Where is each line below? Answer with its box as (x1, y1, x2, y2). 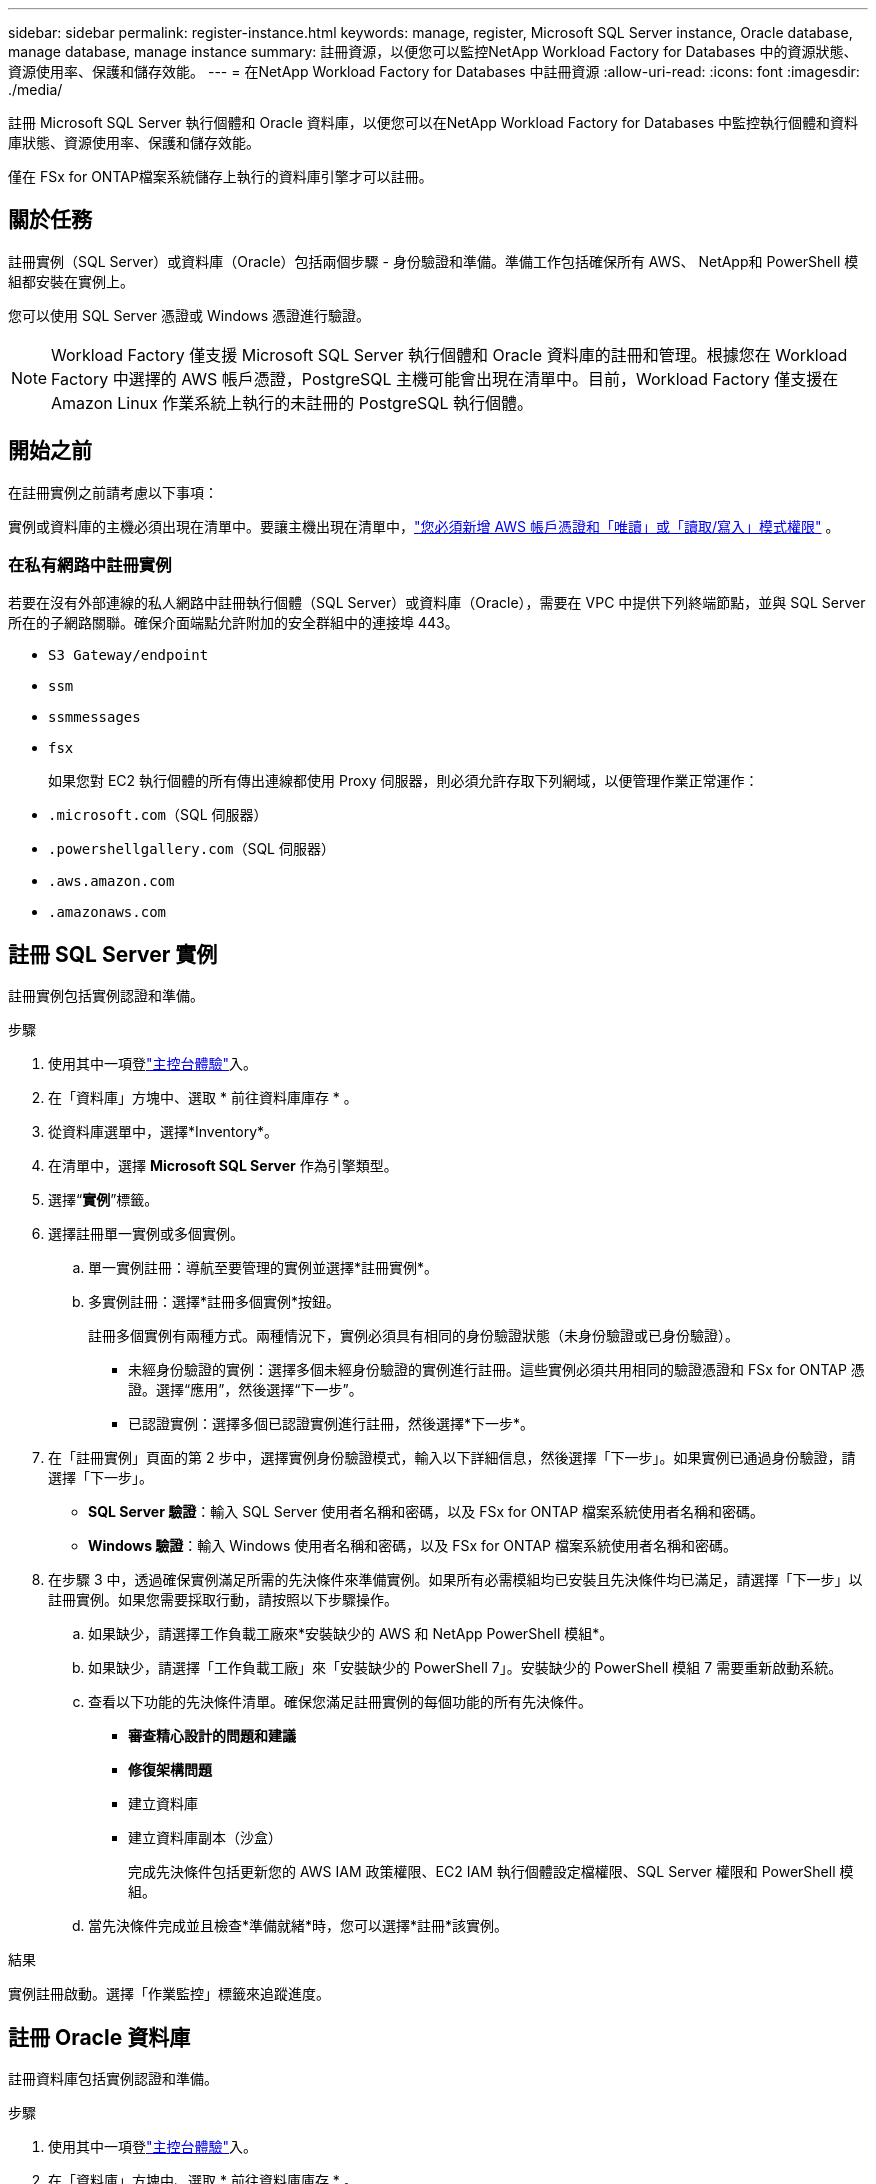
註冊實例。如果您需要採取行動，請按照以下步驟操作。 (48, 1591, 398, 1609)
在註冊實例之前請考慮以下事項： (8, 483, 218, 501)
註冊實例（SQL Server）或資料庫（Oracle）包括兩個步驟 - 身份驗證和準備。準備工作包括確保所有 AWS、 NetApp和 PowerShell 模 (8, 252, 859, 270)
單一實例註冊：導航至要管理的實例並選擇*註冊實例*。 (88, 1259, 439, 1277)
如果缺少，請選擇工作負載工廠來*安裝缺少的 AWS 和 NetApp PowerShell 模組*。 (88, 1625, 614, 1643)
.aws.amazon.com (48, 873, 175, 890)
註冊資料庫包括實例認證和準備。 (8, 2070, 218, 2088)
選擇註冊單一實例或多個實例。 (48, 1225, 244, 1243)
